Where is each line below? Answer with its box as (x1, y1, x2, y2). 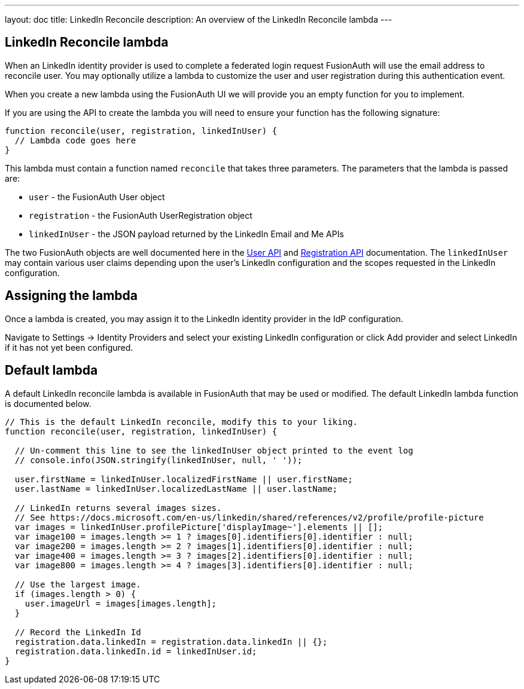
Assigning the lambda (5, 288, 138, 304)
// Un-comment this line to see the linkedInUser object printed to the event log (14, 445, 413, 455)
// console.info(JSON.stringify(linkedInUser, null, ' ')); (14, 455, 303, 465)
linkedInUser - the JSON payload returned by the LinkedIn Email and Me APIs (29, 228, 344, 239)
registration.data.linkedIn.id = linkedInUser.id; (14, 646, 257, 656)
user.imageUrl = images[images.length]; (25, 598, 217, 608)
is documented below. (5, 398, 92, 409)
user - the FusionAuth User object (29, 191, 165, 202)
